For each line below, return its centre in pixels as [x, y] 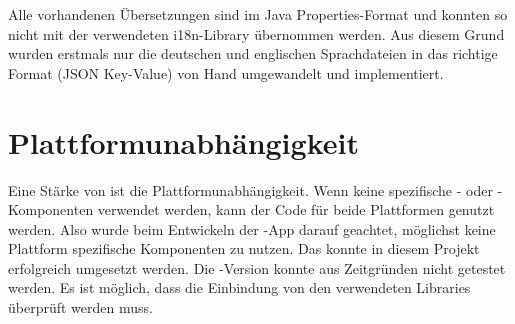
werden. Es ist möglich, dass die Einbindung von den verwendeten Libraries [239, 287]
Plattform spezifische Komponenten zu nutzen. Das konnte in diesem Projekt [244, 248]
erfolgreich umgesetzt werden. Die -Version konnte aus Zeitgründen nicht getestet [257, 267]
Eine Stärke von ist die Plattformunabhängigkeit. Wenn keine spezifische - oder [250, 189]
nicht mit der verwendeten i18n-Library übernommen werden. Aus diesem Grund [256, 33]
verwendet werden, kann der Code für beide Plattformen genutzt [296, 209]
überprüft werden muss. [80, 307]
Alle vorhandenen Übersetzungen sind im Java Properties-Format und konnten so [258, 14]
